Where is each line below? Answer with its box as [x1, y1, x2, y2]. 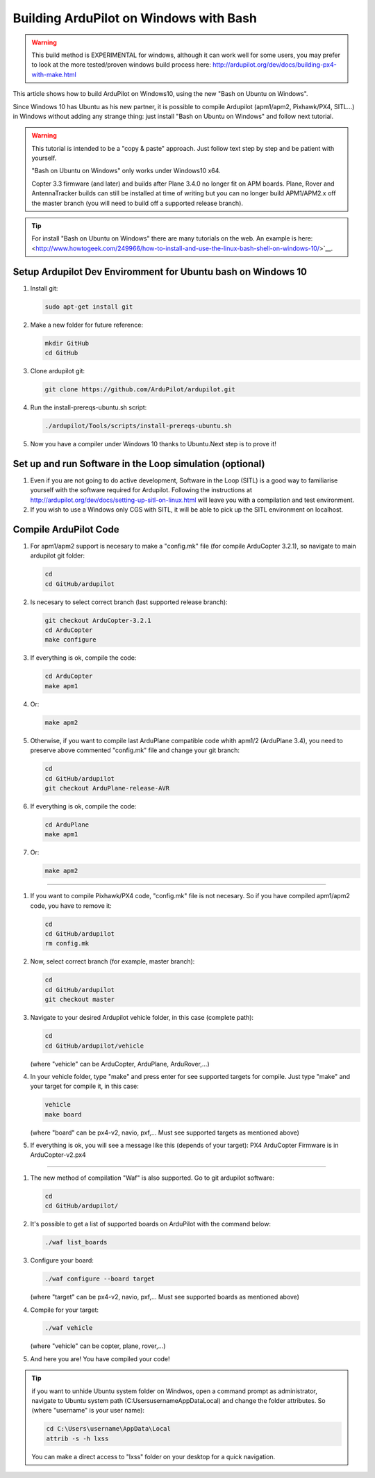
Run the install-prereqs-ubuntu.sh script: [30, 403, 147, 412]
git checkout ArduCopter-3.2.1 [44, 616, 152, 624]
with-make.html [31, 70, 76, 79]
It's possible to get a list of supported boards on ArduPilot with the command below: [30, 1220, 271, 1228]
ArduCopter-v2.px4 [30, 1151, 86, 1159]
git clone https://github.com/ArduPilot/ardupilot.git [44, 386, 235, 393]
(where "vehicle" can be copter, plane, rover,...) [30, 1342, 166, 1350]
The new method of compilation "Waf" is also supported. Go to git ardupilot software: [30, 1174, 274, 1182]
